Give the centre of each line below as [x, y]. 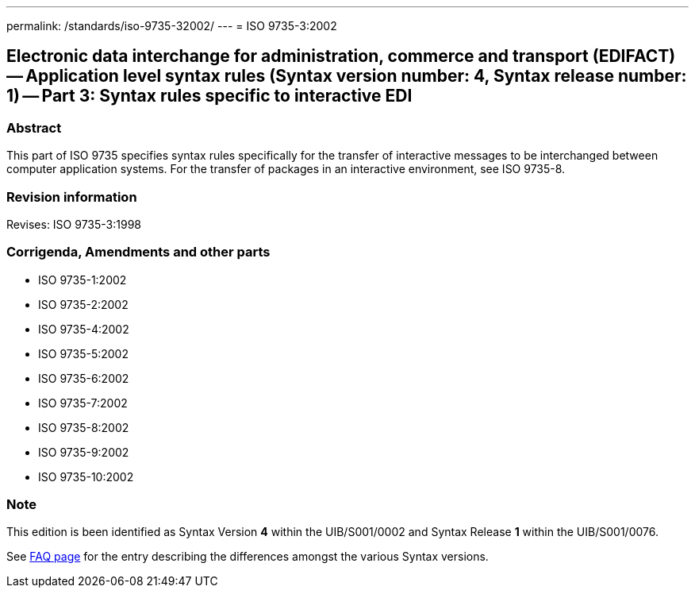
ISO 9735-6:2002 [84, 378]
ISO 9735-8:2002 [84, 427]
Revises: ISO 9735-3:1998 [74, 224]
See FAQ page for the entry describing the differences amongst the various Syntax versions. [248, 557]
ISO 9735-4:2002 [84, 329]
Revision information [72, 197]
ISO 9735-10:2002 [86, 476]
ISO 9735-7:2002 [83, 403]
